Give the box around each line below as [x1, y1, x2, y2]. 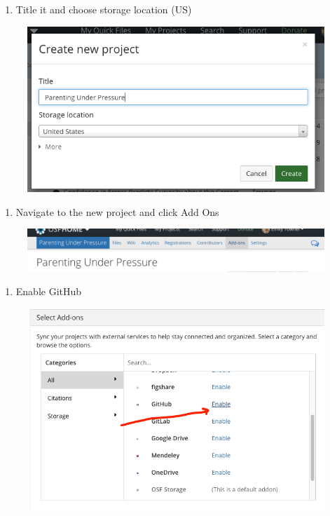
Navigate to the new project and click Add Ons [15, 204, 219, 219]
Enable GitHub [15, 284, 82, 299]
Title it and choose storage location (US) [15, 2, 192, 16]
